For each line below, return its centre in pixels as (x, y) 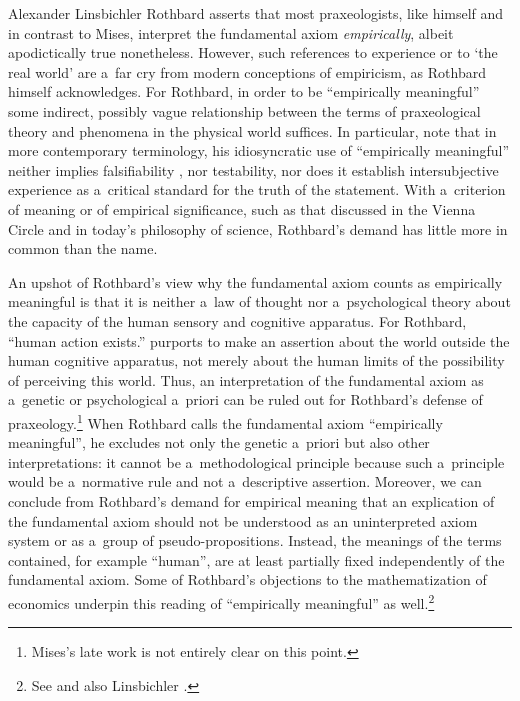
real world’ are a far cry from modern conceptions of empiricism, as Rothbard (247, 71)
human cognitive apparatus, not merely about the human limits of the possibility (256, 360)
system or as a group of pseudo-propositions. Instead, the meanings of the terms (255, 540)
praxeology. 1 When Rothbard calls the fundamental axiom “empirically (225, 421)
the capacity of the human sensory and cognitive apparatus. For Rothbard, (237, 320)
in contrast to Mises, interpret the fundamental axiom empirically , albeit (231, 32)
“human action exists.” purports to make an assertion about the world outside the (259, 340)
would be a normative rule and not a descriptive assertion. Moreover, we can (245, 481)
